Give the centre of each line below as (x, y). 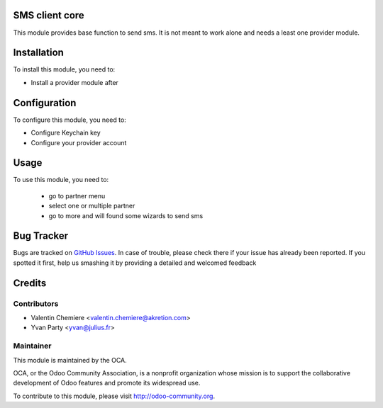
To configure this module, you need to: (70, 120)
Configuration (45, 103)
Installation (38, 53)
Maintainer (32, 346)
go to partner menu (77, 195)
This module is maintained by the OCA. (70, 360)
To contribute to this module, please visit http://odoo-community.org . (114, 396)
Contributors (36, 303)
